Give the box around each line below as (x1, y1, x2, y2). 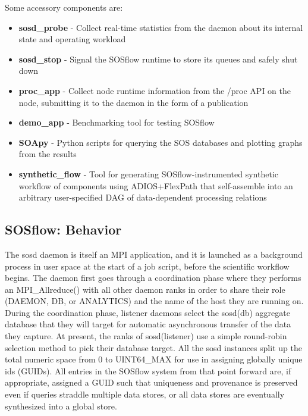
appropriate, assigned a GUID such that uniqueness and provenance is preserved (5, 376, 298, 389)
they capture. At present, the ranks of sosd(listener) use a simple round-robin (5, 330, 287, 342)
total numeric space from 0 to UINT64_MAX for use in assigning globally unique (5, 353, 303, 365)
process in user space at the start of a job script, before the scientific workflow (5, 259, 290, 272)
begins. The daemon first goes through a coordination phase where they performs (5, 271, 301, 284)
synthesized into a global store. (5, 399, 117, 412)
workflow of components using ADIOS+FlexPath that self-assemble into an (18, 179, 293, 192)
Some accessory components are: (5, 1, 123, 13)
